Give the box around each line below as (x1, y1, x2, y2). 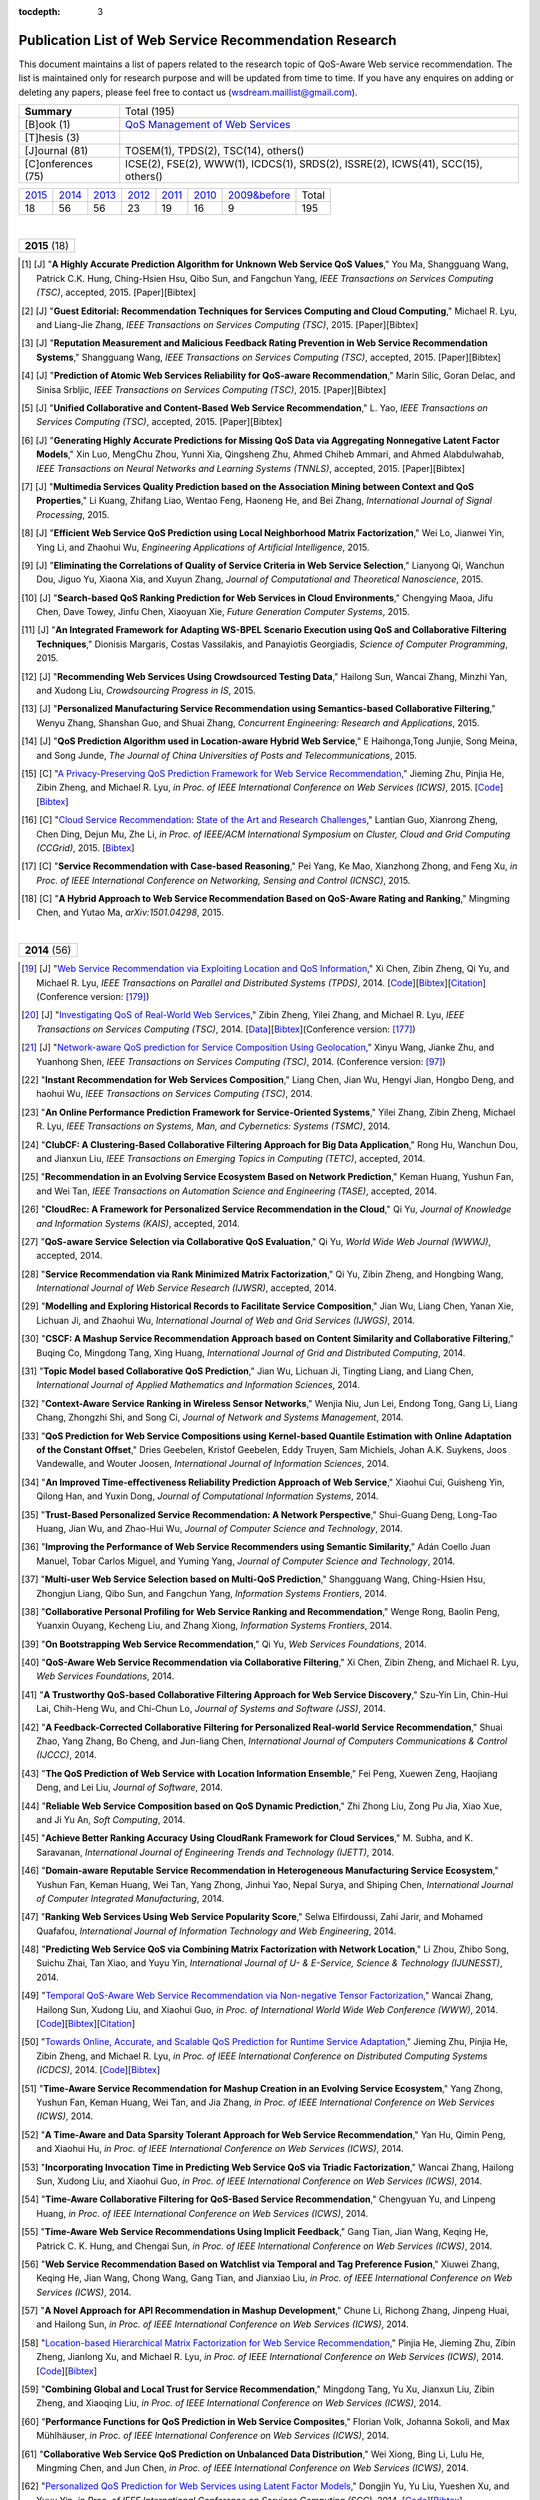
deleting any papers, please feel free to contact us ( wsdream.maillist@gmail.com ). (18, 86, 358, 98)
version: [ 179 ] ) (90, 991, 150, 1003)
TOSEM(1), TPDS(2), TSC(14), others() (125, 144, 305, 158)
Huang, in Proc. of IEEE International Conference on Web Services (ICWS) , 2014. (36, 2207, 369, 2219)
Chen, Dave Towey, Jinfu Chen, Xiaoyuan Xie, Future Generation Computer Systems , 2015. (36, 606, 410, 618)
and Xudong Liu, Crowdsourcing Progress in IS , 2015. (36, 685, 256, 697)
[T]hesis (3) (24, 131, 80, 145)
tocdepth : (18, 6, 61, 17)
